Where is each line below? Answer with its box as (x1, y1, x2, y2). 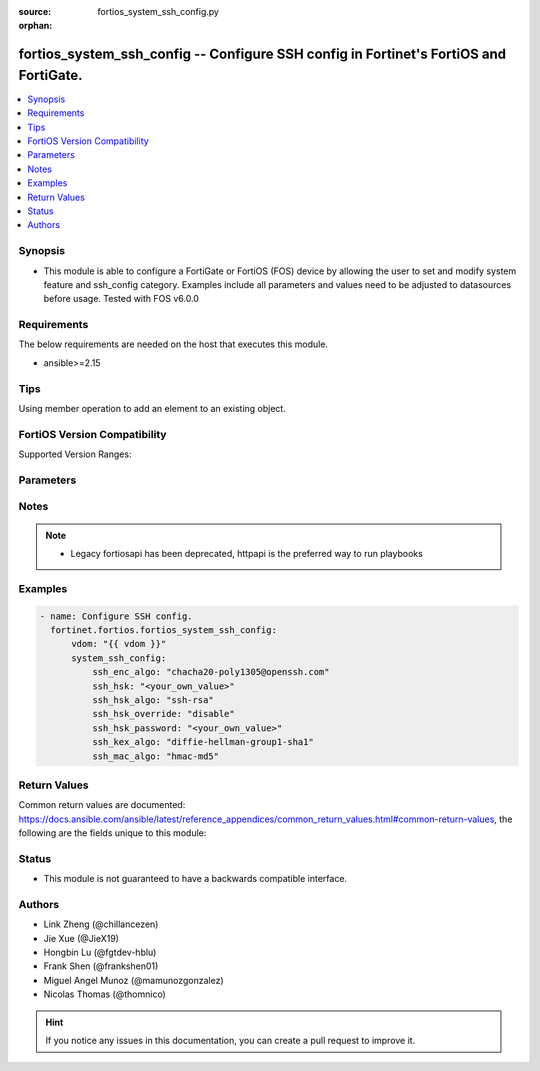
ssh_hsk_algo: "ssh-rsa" (91, 694, 214, 705)
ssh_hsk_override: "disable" (91, 708, 235, 720)
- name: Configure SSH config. (39, 610, 194, 622)
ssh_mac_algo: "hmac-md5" (91, 750, 220, 762)
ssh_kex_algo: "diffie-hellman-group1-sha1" (91, 736, 314, 748)
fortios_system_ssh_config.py (97, 6, 220, 17)
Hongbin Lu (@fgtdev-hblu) (43, 946, 157, 959)
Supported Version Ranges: (18, 448, 132, 460)
